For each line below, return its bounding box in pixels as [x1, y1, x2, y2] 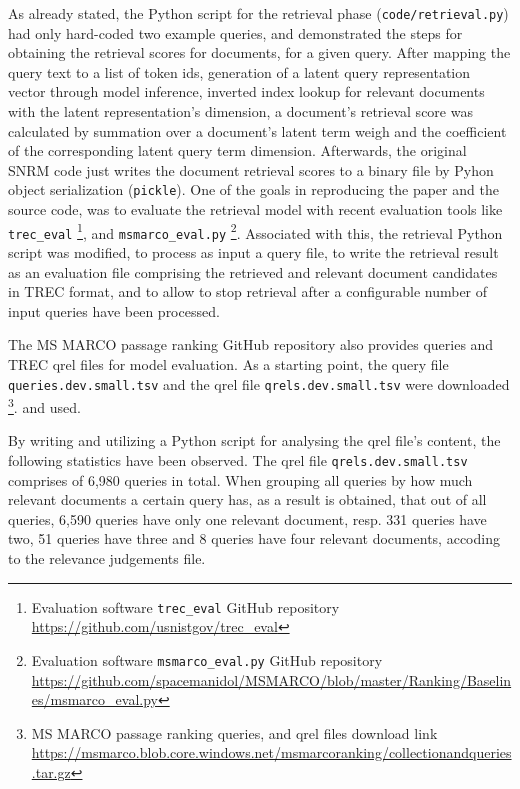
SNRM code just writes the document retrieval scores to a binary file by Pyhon [8, 159, 494, 180]
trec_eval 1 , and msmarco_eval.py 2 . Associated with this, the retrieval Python [8, 219, 503, 243]
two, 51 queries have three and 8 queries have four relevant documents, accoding [8, 528, 500, 549]
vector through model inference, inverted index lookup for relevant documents [8, 81, 485, 102]
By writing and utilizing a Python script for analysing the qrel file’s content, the [8, 430, 501, 451]
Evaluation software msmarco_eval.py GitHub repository [31, 649, 383, 670]
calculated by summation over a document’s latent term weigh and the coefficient [8, 120, 507, 141]
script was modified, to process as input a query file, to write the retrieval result [8, 241, 499, 262]
